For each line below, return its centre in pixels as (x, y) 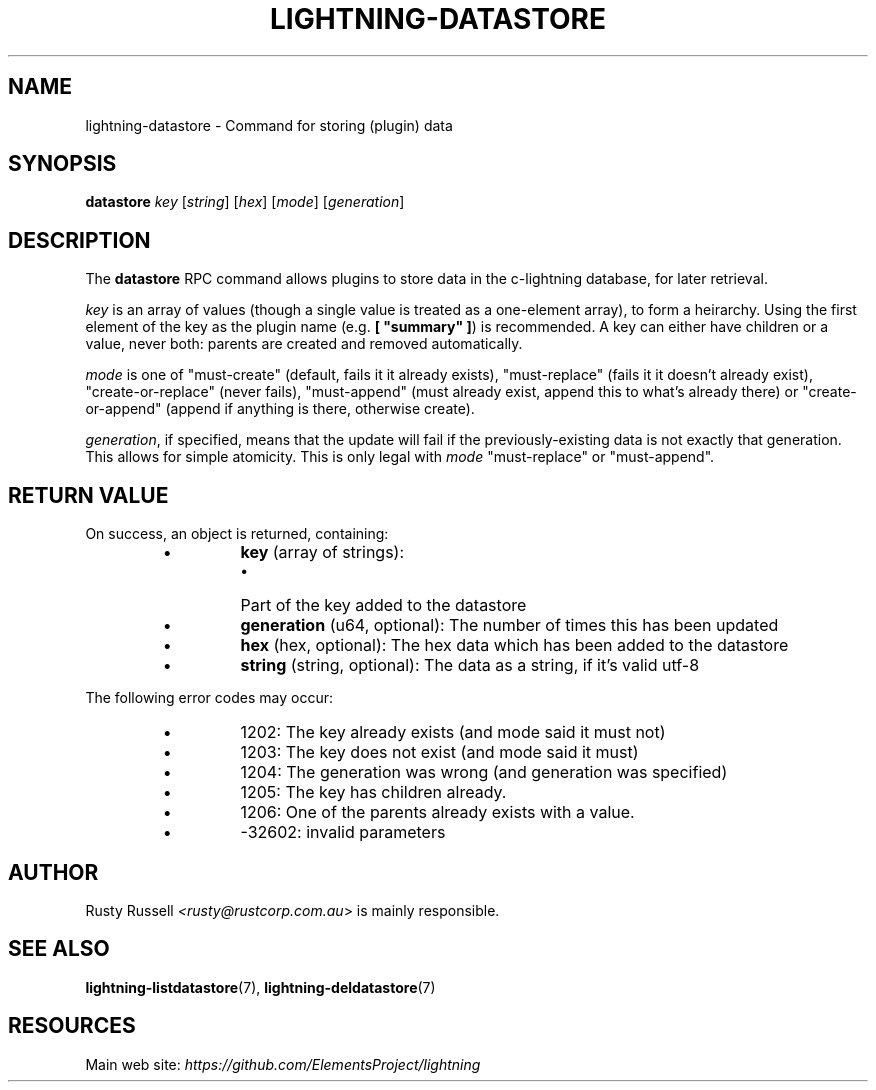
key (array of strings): (322, 552)
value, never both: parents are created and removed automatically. (304, 344)
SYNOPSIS (62, 164)
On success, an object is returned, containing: (237, 534)
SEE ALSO (59, 949)
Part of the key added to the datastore (383, 605)
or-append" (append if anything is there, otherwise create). (280, 409)
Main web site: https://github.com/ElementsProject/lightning (283, 1064)
